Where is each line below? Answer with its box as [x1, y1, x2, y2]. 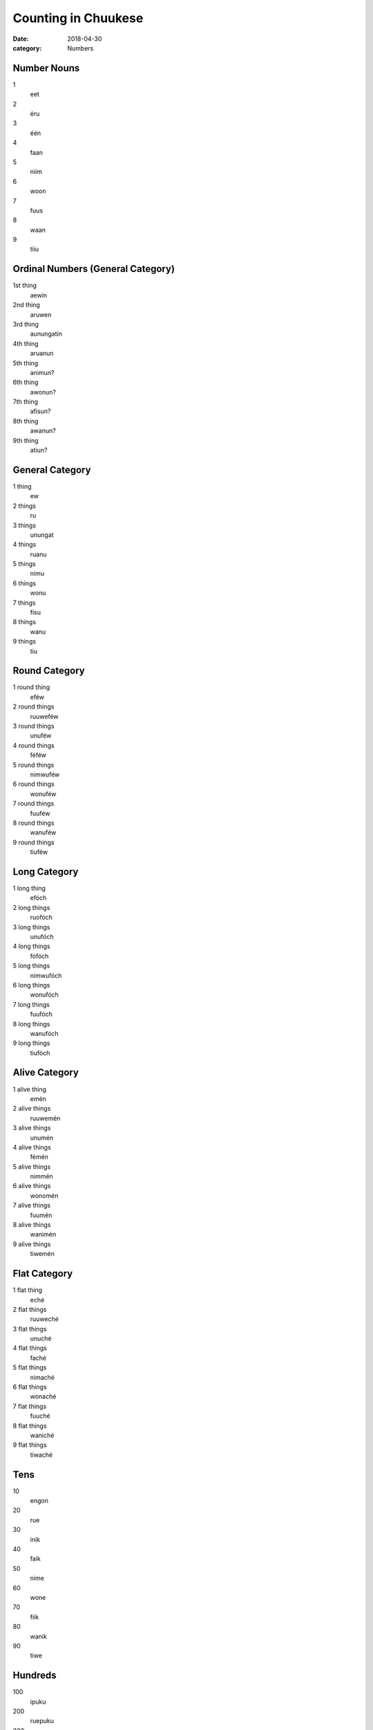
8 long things [12, 1019, 50, 1028]
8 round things [12, 819, 55, 827]
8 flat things [12, 1421, 48, 1430]
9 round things [12, 838, 55, 846]
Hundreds [12, 1670, 57, 1682]
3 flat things [12, 1324, 48, 1333]
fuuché [30, 1412, 51, 1420]
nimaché [30, 1373, 55, 1381]
